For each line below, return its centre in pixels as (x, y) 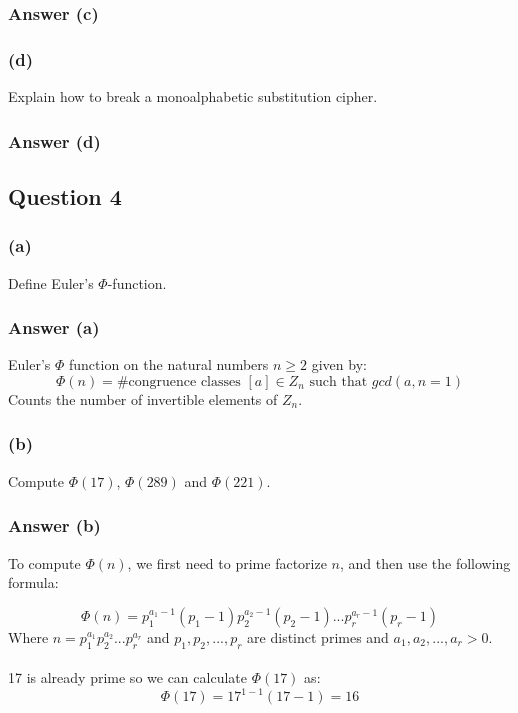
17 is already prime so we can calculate (127, 677)
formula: (33, 582)
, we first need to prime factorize (227, 562)
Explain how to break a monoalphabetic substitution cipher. (193, 96)
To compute (44, 562)
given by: (339, 364)
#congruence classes (178, 381)
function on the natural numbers (168, 364)
